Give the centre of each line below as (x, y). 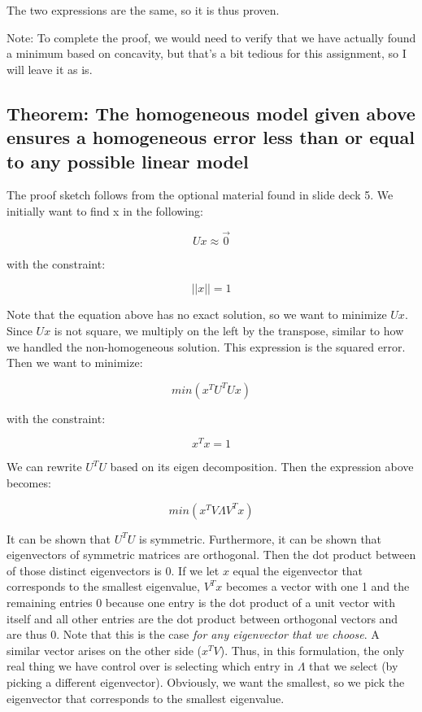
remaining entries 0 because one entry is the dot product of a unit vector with (201, 602)
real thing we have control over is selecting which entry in (150, 666)
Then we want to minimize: (75, 363)
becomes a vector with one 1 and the (318, 586)
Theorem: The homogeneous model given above (211, 113)
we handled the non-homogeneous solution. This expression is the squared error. (206, 346)
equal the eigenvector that (298, 570)
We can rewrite (44, 467)
